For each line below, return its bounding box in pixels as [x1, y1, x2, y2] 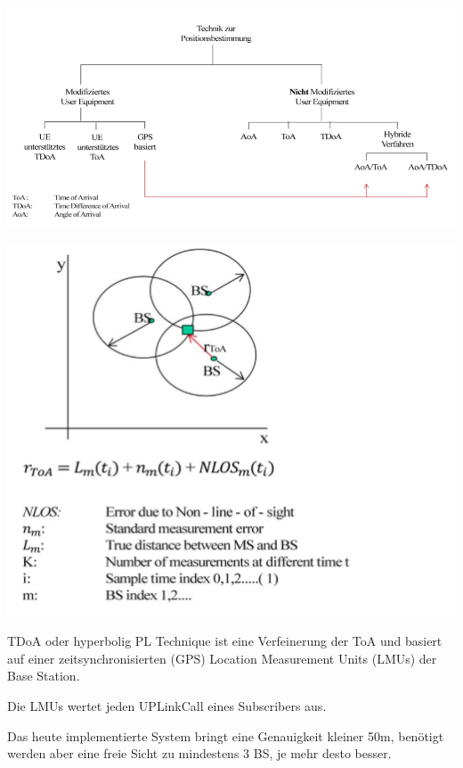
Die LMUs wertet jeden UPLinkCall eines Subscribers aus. [7, 697, 327, 715]
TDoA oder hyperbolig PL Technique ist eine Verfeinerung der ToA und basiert [7, 632, 443, 650]
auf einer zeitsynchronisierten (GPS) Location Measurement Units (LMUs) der [7, 648, 437, 667]
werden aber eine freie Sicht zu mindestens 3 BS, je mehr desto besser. [7, 744, 392, 763]
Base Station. [7, 666, 80, 685]
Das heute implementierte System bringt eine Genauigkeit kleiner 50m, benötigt [7, 726, 444, 745]
